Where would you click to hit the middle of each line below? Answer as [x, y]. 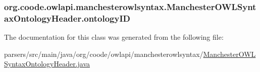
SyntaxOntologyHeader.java [47, 64]
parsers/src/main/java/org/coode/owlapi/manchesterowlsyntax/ [104, 54]
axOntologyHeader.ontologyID [67, 18]
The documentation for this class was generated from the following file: [114, 37]
